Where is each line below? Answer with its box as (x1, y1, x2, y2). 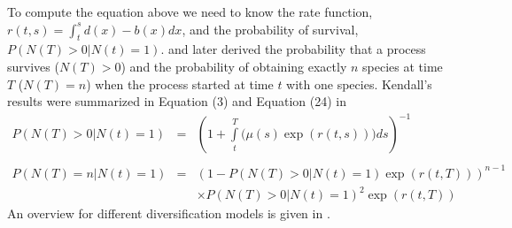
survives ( (7, 57, 59, 75)
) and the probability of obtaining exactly (120, 57, 347, 75)
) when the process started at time (86, 74, 274, 93)
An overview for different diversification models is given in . (7, 204, 330, 223)
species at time (362, 57, 443, 75)
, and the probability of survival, (182, 19, 359, 38)
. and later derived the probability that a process (160, 40, 426, 58)
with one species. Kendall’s (286, 74, 432, 93)
